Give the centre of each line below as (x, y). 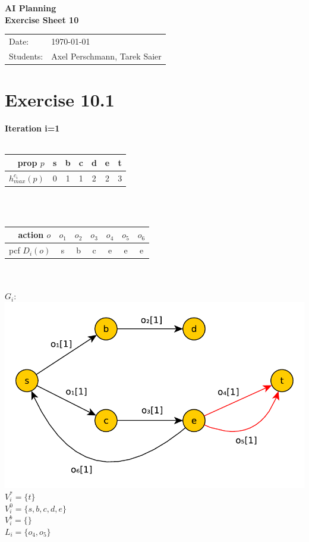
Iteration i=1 (32, 128)
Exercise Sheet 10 (42, 19)
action (31, 235)
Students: (26, 56)
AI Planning (31, 8)
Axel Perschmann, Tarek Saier (106, 56)
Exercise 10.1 (60, 100)
